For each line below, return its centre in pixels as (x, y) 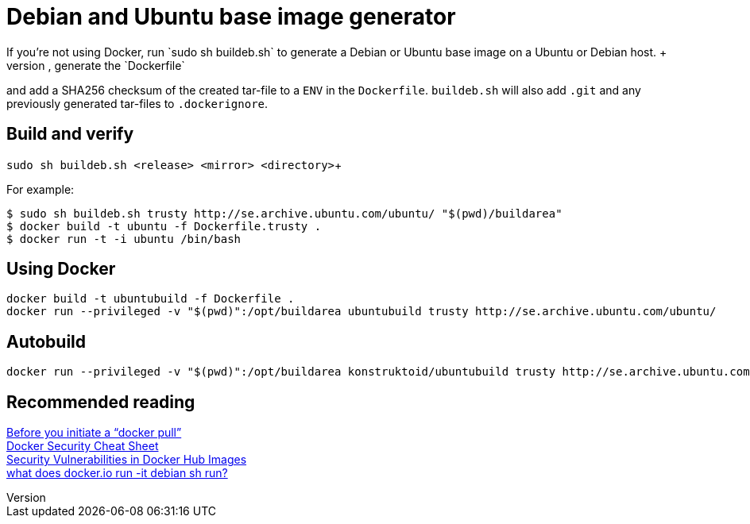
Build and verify (70, 134)
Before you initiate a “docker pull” (94, 433)
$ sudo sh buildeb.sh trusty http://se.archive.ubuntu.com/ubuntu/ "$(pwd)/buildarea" (284, 213)
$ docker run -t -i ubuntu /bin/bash (124, 239)
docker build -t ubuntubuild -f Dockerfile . (151, 299)
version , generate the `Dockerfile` (96, 65)
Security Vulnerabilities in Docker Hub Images (127, 460)
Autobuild (46, 341)
